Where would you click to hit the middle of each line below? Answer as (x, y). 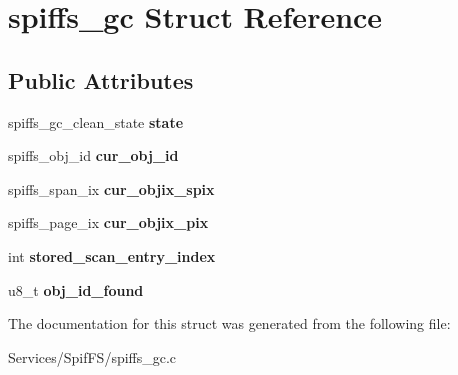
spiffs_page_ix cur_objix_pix (108, 222)
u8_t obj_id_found (76, 289)
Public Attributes (101, 79)
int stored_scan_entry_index (112, 255)
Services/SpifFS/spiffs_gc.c (92, 356)
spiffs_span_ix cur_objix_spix (111, 188)
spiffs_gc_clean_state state (96, 121)
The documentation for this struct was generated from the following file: (229, 323)
